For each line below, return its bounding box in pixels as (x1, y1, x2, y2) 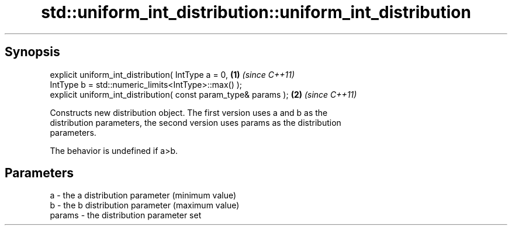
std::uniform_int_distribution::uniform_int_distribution (41, 2, 471, 22)
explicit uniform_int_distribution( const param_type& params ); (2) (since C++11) (50, 89, 357, 99)
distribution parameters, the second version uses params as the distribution (50, 117, 341, 128)
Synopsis (5, 44, 60, 60)
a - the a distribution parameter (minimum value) (50, 190, 237, 201)
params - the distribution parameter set (50, 210, 202, 221)
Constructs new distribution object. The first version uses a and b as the (50, 107, 328, 118)
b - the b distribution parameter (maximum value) (50, 200, 240, 211)
